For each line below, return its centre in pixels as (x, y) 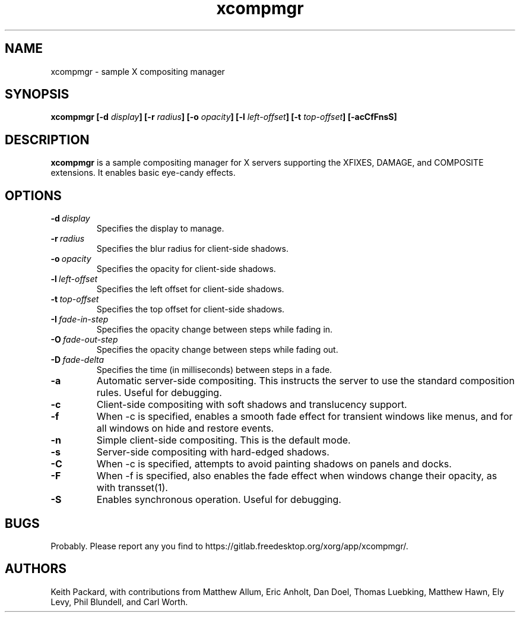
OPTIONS (33, 195)
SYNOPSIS (37, 94)
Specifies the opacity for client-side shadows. (186, 269)
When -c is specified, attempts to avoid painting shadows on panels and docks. (274, 464)
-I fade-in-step (80, 319)
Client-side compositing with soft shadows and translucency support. (252, 405)
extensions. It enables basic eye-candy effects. (143, 173)
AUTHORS (36, 569)
